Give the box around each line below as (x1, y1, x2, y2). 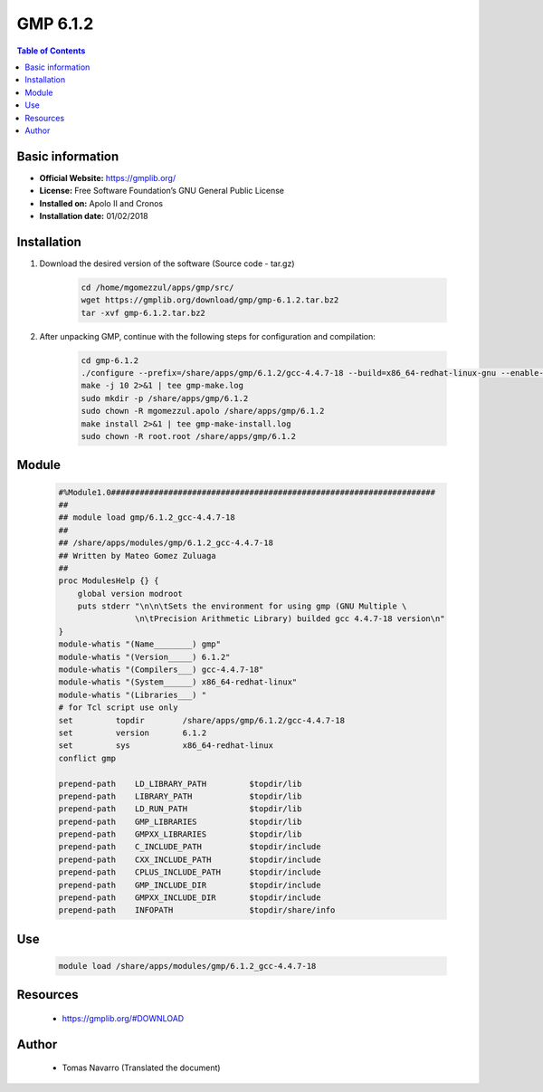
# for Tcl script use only (58, 703, 178, 713)
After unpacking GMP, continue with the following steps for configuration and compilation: (39, 330, 376, 341)
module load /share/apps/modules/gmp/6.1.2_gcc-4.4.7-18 (58, 961, 317, 972)
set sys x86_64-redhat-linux (58, 741, 273, 751)
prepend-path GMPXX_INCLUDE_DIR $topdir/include (58, 893, 321, 903)
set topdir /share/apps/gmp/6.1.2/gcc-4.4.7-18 (58, 715, 346, 725)
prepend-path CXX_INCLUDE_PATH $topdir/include (58, 854, 321, 865)
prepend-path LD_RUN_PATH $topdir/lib (58, 804, 302, 814)
